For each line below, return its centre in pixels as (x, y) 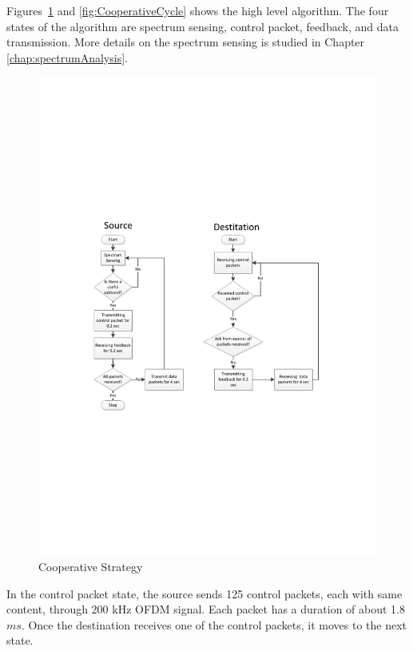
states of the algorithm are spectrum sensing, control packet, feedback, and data (203, 26)
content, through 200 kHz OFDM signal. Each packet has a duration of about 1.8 (206, 609)
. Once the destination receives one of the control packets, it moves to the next (214, 624)
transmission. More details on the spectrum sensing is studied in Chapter (186, 42)
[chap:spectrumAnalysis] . (67, 57)
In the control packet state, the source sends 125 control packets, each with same (205, 593)
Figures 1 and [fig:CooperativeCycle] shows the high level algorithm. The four (198, 10)
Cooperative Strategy (91, 567)
